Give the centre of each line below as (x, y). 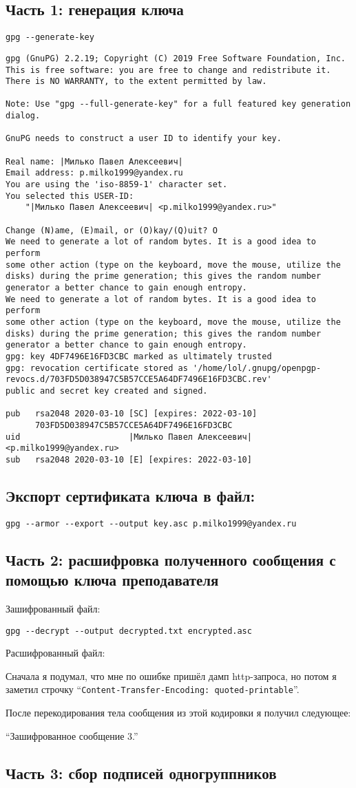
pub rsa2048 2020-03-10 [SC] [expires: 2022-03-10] (132, 414)
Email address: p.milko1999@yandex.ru (94, 173)
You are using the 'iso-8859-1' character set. (117, 185)
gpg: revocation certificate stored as (97, 368)
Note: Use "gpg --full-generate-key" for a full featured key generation (178, 104)
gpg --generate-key (50, 38)
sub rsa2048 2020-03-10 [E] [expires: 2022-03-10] (129, 459)
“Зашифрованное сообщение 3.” (72, 735)
